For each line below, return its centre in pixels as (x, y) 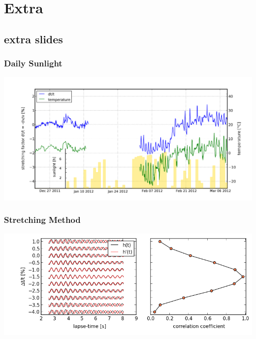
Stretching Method (42, 220)
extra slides (33, 39)
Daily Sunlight (33, 63)
